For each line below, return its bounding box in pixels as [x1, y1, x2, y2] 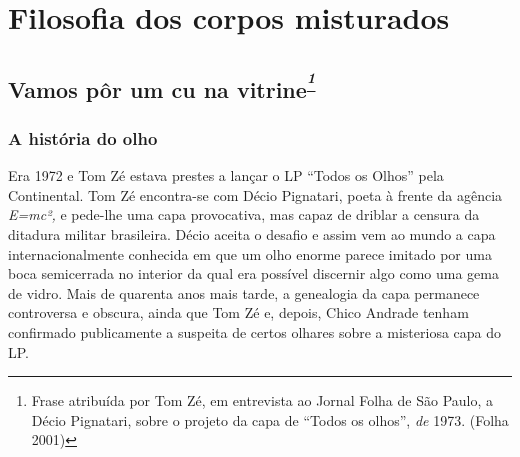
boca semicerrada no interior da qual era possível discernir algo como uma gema [8, 263, 499, 284]
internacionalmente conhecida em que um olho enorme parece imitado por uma [8, 243, 492, 264]
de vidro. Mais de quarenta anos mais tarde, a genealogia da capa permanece [8, 282, 480, 303]
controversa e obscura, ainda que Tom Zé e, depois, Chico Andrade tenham [8, 302, 469, 323]
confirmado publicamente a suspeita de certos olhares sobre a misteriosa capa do [8, 321, 502, 342]
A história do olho [8, 125, 158, 150]
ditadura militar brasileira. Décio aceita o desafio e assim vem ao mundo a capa [8, 223, 496, 244]
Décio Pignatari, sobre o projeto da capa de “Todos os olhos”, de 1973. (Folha [31, 409, 509, 430]
